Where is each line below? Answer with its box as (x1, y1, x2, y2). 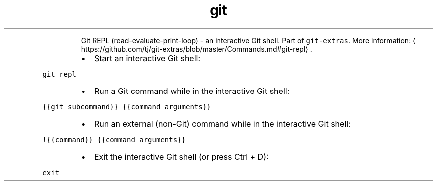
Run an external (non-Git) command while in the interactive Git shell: (94, 118, 351, 129)
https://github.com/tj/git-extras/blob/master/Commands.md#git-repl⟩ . (81, 44, 312, 53)
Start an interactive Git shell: (94, 53, 201, 63)
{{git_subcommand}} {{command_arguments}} (42, 102, 211, 111)
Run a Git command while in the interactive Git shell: (94, 86, 290, 96)
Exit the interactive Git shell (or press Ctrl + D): (94, 151, 269, 162)
